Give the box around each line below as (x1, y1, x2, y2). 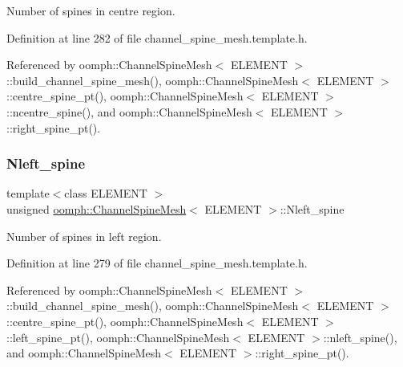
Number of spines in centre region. (6, 2, 175, 18)
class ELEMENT (64, 185, 147, 202)
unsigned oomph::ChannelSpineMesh (6, 200, 187, 217)
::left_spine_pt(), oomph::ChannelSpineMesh (6, 328, 230, 345)
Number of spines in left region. (6, 227, 162, 244)
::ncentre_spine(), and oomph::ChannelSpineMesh (6, 103, 252, 120)
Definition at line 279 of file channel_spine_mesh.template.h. (6, 255, 308, 271)
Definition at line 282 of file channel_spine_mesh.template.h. (6, 29, 308, 46)
